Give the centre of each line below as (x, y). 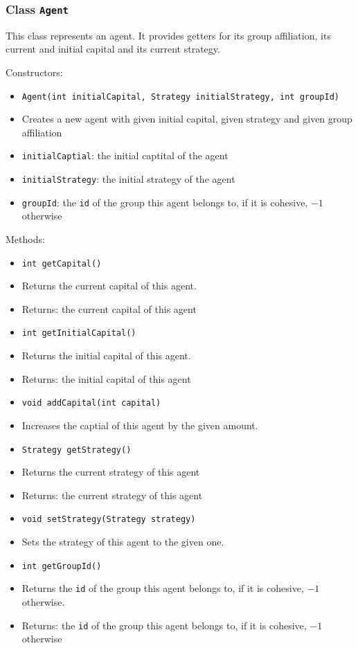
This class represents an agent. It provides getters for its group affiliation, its (168, 35)
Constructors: (34, 72)
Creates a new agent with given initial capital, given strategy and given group (187, 119)
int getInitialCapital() (79, 333)
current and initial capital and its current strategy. (113, 49)
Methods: (25, 238)
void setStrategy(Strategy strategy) (109, 520)
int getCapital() (62, 263)
